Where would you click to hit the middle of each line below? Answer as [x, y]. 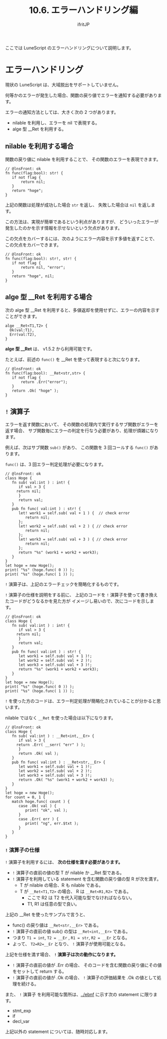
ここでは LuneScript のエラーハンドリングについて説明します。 [70, 47]
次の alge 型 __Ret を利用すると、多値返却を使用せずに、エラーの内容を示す [83, 310]
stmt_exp [22, 1011]
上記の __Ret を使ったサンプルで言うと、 [46, 914]
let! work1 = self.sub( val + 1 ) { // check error [74, 513]
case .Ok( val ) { [37, 806]
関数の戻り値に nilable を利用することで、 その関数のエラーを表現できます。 [83, 159]
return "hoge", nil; [33, 276]
